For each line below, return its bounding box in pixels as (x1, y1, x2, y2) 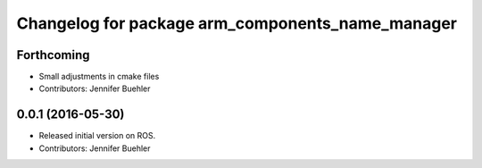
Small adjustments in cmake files (38, 71, 160, 82)
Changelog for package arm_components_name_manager (16, 13, 457, 33)
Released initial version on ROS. (38, 130, 156, 141)
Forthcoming (16, 47, 90, 63)
